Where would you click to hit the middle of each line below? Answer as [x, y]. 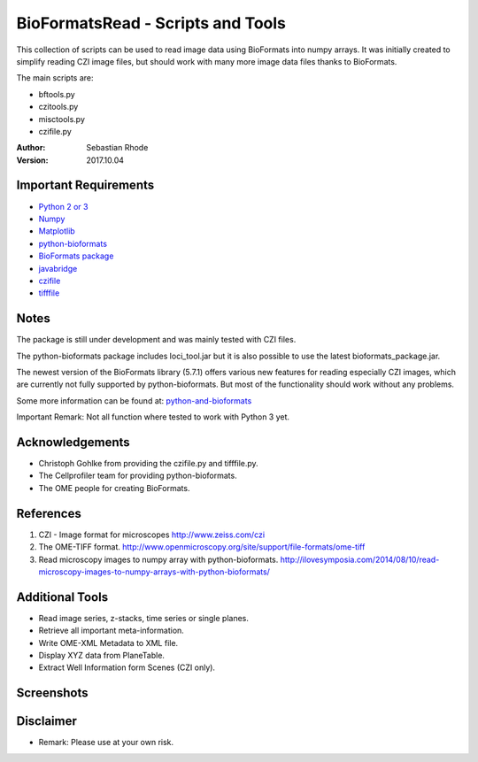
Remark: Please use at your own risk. [106, 743]
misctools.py [62, 119]
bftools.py [57, 94]
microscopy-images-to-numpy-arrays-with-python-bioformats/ [154, 572]
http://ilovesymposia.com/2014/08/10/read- [360, 559]
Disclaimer [46, 721]
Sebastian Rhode [117, 148]
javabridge [58, 268]
